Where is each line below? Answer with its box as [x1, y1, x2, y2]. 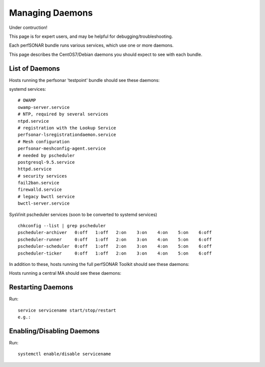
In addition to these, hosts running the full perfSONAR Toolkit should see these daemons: [9, 262, 189, 267]
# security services [18, 173, 67, 179]
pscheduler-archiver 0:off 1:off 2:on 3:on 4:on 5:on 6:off [18, 230, 212, 236]
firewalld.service [18, 187, 62, 192]
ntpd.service [18, 118, 49, 124]
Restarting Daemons [9, 283, 74, 291]
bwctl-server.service [18, 201, 70, 206]
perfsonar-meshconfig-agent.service [18, 146, 106, 152]
